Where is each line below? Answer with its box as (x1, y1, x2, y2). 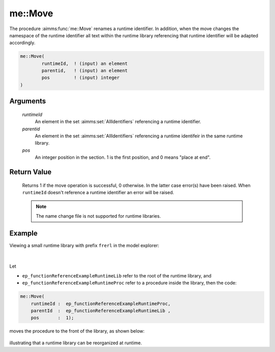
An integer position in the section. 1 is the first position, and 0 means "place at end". (35, 154, 211, 160)
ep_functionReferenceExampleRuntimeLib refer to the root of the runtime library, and (22, 272, 211, 278)
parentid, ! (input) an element (41, 68, 128, 74)
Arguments (9, 97, 46, 106)
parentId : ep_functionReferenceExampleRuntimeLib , (31, 308, 171, 314)
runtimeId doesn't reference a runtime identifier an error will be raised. (22, 190, 174, 196)
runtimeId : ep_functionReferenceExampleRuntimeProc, (31, 300, 171, 307)
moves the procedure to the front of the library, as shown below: (9, 328, 145, 334)
